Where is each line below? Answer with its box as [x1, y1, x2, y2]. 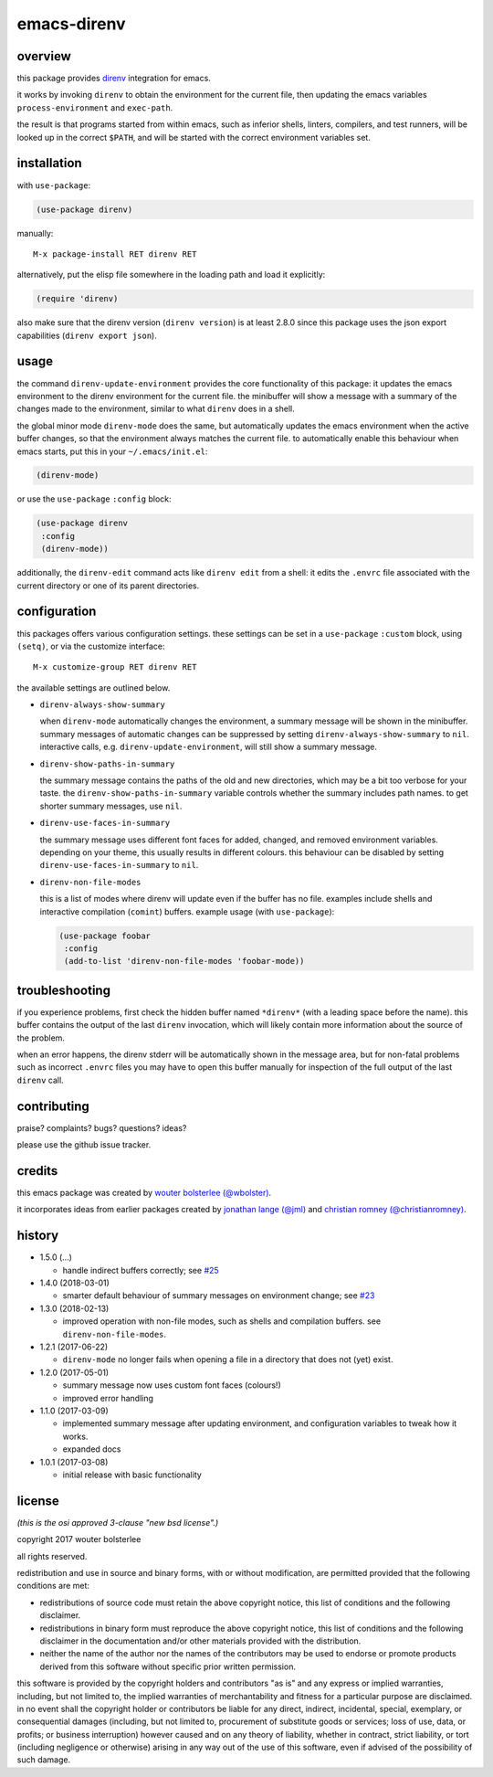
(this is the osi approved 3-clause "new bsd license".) [16, 1517, 219, 1528]
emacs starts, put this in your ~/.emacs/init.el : [16, 446, 208, 457]
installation [16, 155, 82, 171]
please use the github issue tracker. [16, 1139, 152, 1150]
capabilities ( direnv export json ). [16, 330, 157, 341]
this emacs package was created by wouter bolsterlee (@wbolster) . [16, 1187, 272, 1198]
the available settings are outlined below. [16, 682, 171, 693]
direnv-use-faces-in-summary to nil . [39, 860, 199, 871]
